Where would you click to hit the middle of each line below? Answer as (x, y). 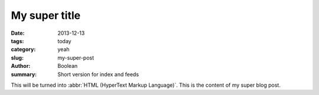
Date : (18, 33)
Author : (21, 66)
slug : (17, 58)
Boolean (68, 66)
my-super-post (76, 58)
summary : (24, 74)
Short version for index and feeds (98, 74)
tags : (17, 41)
